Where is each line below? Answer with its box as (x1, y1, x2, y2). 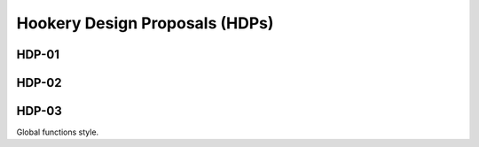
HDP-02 (16, 75, 62, 90)
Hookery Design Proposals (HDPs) (16, 13, 274, 33)
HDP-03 (16, 104, 62, 119)
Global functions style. (16, 127, 99, 137)
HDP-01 (16, 47, 60, 62)
